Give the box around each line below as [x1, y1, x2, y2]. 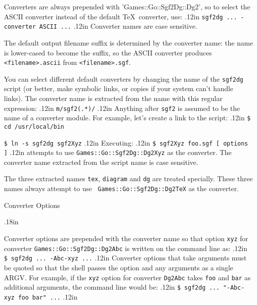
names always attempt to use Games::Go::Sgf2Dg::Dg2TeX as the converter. [4, 183, 239, 194]
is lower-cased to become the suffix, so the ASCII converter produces [4, 47, 212, 57]
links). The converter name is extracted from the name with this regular [4, 93, 223, 103]
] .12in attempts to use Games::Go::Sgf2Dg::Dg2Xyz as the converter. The [4, 147, 232, 157]
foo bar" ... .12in [18, 291, 78, 302]
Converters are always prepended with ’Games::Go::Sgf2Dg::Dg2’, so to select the [4, 1, 251, 11]
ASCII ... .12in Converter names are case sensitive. [39, 21, 198, 31]
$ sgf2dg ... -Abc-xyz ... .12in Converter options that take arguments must [4, 253, 247, 263]
